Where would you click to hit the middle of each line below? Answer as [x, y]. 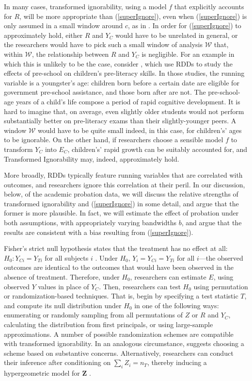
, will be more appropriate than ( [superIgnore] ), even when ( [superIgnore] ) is [133, 16]
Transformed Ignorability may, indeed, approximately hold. [92, 158]
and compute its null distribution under [63, 305]
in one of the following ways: [177, 305]
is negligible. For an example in [188, 54]
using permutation [221, 286]
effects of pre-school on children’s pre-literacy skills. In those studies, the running [124, 73]
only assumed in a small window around [63, 25]
